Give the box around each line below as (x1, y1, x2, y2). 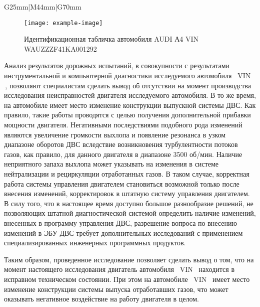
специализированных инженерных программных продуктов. (4, 237, 186, 248)
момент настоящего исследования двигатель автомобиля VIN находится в (4, 264, 234, 274)
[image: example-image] (24, 19, 103, 27)
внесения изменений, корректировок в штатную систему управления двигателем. (4, 188, 250, 199)
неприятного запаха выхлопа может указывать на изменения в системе (4, 159, 218, 169)
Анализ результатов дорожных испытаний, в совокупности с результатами (4, 60, 230, 71)
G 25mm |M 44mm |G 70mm (4, 2, 81, 12)
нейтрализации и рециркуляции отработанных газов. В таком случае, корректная (4, 168, 249, 179)
